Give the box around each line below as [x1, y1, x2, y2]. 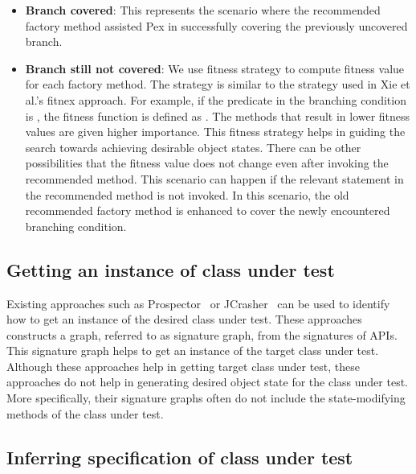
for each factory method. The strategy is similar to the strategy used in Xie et [25, 76, 410, 93]
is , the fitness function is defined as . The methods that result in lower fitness [25, 107, 410, 124]
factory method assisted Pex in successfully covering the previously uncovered [25, 17, 408, 34]
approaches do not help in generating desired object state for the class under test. [6, 373, 408, 390]
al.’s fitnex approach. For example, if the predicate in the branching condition [25, 91, 406, 108]
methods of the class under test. [6, 405, 164, 422]
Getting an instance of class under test [6, 257, 335, 282]
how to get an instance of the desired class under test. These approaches [6, 311, 362, 328]
